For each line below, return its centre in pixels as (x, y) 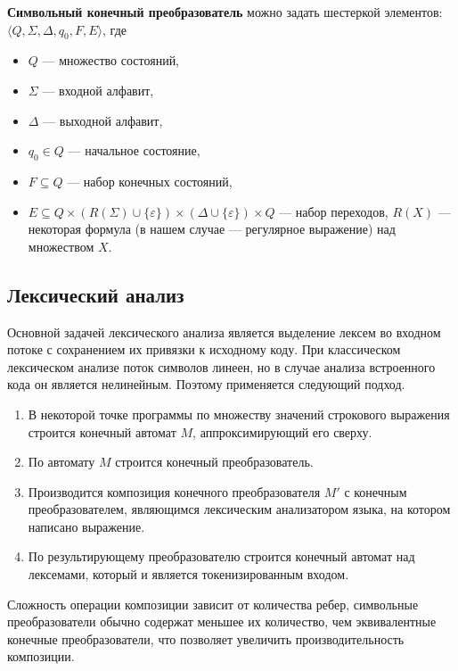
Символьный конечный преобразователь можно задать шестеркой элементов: (225, 12)
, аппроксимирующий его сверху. (282, 431)
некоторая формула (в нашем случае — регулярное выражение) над (212, 229)
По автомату (61, 462)
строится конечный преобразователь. (214, 462)
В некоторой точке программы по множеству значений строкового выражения (239, 414)
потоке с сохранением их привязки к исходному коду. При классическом (204, 349)
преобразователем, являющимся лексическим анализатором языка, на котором (239, 509)
